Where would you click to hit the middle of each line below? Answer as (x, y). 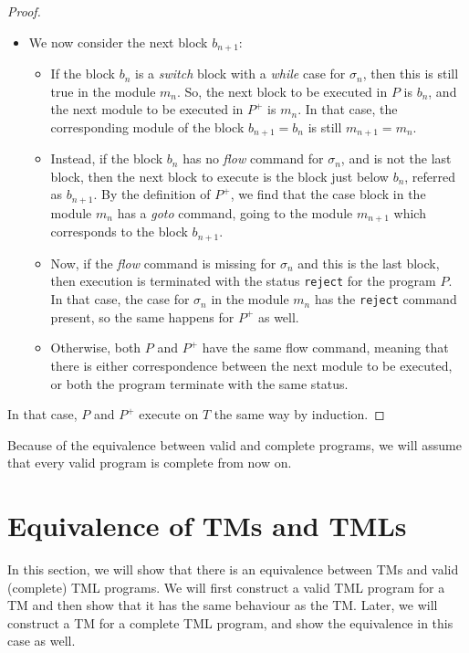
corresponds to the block (119, 232)
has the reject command (386, 299)
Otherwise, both (96, 348)
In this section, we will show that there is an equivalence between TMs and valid (233, 569)
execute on (169, 414)
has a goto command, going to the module (235, 212)
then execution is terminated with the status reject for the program (243, 281)
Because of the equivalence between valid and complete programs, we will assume (234, 444)
